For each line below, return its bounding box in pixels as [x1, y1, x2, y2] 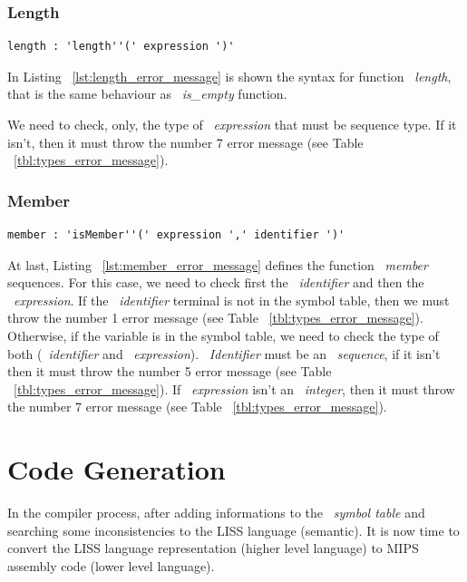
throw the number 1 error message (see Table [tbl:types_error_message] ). [7, 308, 423, 327]
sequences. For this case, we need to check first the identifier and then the [7, 273, 424, 292]
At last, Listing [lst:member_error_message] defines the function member [7, 255, 428, 274]
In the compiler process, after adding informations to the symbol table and [7, 503, 425, 522]
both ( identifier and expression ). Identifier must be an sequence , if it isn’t [7, 344, 441, 363]
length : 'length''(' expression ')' [7, 40, 235, 53]
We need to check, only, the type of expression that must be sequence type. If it [7, 115, 457, 133]
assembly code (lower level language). [7, 556, 215, 575]
